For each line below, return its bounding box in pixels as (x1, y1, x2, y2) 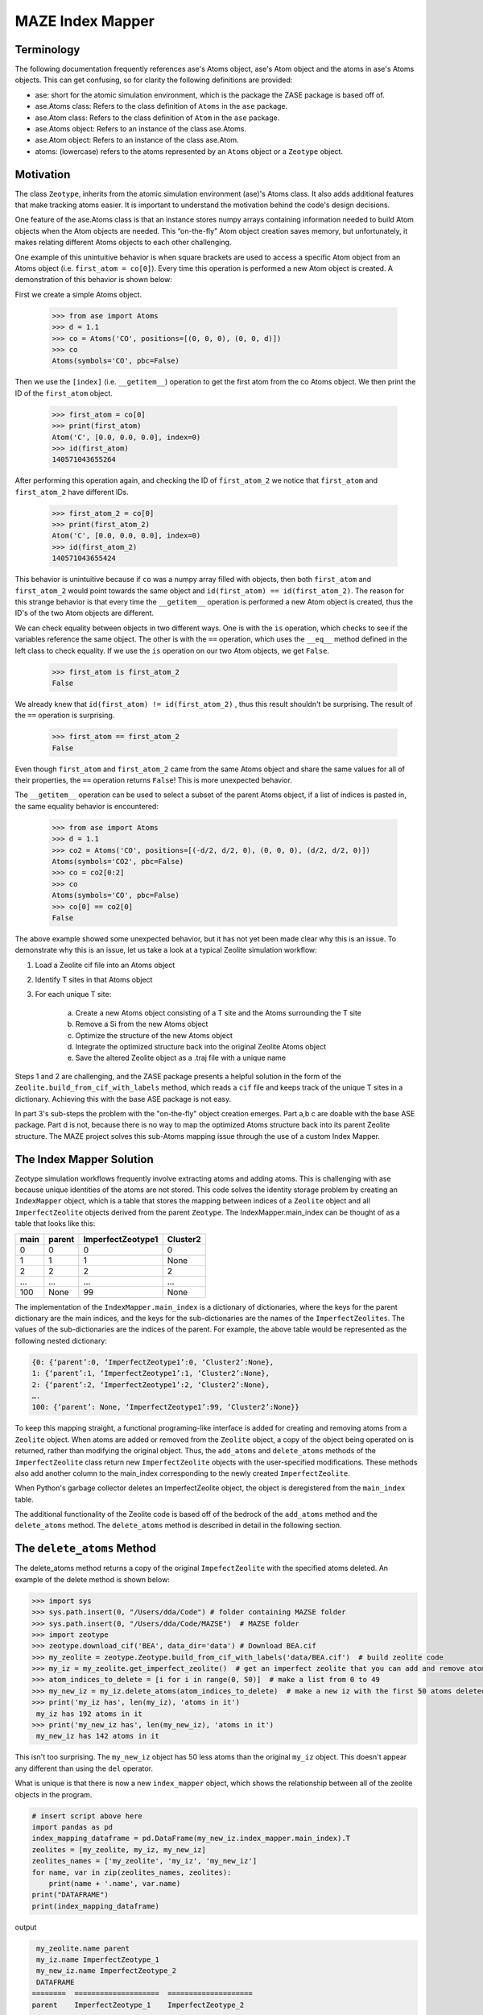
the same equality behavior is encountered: (14, 801, 159, 811)
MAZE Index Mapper (14, 12, 155, 30)
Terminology (14, 43, 80, 56)
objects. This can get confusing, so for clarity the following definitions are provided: (14, 75, 293, 85)
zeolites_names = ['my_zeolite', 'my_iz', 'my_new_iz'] (31, 1856, 258, 1866)
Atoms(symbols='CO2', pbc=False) (52, 857, 184, 866)
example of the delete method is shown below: (14, 1574, 171, 1584)
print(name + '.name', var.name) (48, 1879, 181, 1888)
